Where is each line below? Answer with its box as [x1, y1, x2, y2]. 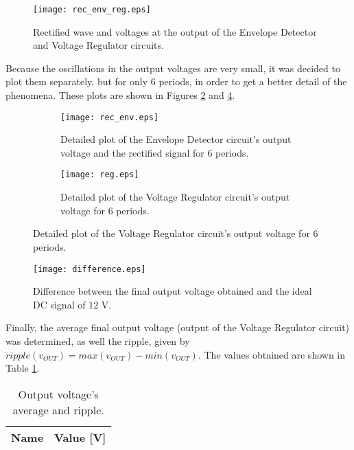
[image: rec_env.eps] [60, 112, 159, 122]
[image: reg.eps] [60, 170, 139, 180]
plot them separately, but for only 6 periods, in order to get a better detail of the [5, 74, 347, 89]
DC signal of [33, 297, 86, 311]
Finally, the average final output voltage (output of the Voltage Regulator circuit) [5, 320, 350, 335]
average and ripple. [12, 401, 104, 418]
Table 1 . [5, 361, 40, 375]
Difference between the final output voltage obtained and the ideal [33, 284, 312, 298]
